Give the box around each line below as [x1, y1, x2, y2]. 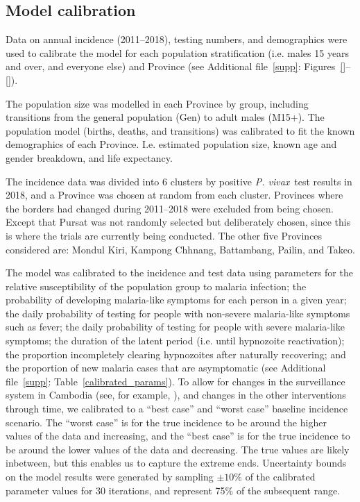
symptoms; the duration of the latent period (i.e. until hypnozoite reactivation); [6, 333, 345, 348]
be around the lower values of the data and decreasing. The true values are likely [6, 442, 350, 456]
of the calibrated [245, 469, 316, 484]
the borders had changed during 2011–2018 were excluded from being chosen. [6, 201, 334, 215]
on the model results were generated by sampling [6, 469, 214, 484]
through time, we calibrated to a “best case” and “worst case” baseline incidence [6, 401, 348, 416]
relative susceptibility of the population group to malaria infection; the [6, 278, 307, 293]
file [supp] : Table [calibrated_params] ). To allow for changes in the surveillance [6, 374, 345, 388]
